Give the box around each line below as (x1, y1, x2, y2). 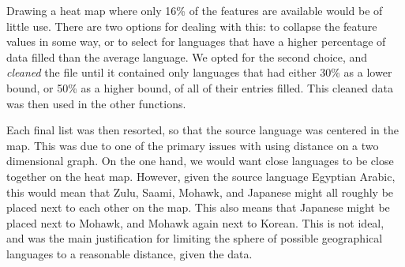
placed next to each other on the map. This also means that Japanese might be (6, 199, 390, 216)
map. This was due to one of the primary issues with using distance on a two (6, 137, 379, 153)
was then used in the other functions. (6, 95, 186, 111)
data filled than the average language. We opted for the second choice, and (6, 48, 368, 65)
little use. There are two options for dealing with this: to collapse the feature (6, 17, 377, 34)
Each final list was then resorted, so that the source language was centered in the (6, 122, 399, 138)
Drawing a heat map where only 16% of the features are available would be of (6, 2, 383, 18)
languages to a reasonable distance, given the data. (6, 245, 253, 261)
